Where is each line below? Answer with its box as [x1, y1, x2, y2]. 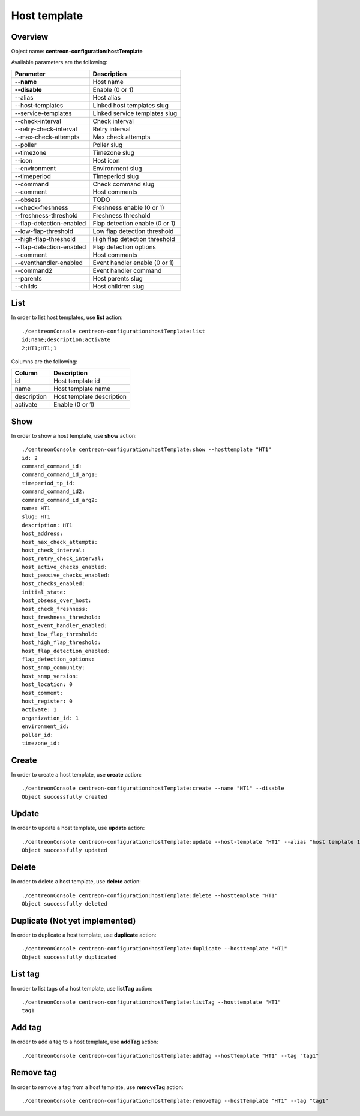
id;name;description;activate [22, 336, 111, 343]
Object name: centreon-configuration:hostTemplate [11, 48, 143, 55]
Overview [11, 32, 49, 42]
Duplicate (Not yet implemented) [11, 915, 136, 926]
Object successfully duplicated [22, 953, 117, 961]
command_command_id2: [22, 488, 85, 495]
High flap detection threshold [92, 234, 175, 243]
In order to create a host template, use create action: [11, 771, 142, 778]
